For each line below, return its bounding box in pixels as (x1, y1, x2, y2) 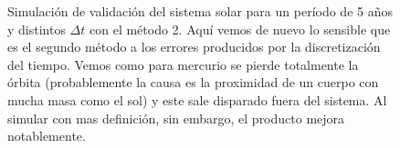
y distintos (7, 19, 66, 38)
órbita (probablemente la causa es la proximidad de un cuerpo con (7, 73, 379, 92)
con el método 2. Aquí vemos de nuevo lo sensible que (89, 19, 391, 38)
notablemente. (7, 126, 86, 145)
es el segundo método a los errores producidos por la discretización (7, 37, 381, 56)
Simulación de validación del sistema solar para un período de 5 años (7, 2, 393, 20)
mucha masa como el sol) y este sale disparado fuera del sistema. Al (7, 90, 387, 109)
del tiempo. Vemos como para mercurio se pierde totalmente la (7, 54, 359, 74)
